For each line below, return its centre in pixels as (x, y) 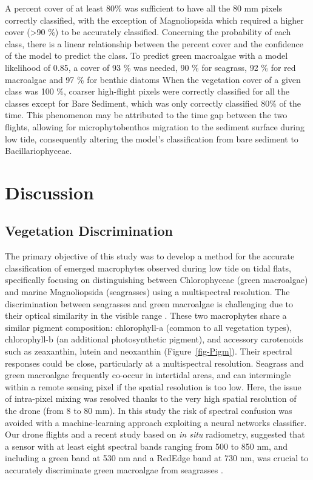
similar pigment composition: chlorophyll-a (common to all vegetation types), (149, 327)
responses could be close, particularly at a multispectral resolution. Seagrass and (154, 363)
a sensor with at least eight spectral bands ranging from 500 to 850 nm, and (146, 446)
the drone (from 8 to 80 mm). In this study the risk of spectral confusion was (149, 411)
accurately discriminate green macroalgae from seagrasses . (114, 469)
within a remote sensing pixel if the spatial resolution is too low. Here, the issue (153, 386)
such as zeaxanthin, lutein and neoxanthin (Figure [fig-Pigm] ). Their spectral (149, 351)
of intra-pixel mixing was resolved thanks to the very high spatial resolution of (151, 398)
